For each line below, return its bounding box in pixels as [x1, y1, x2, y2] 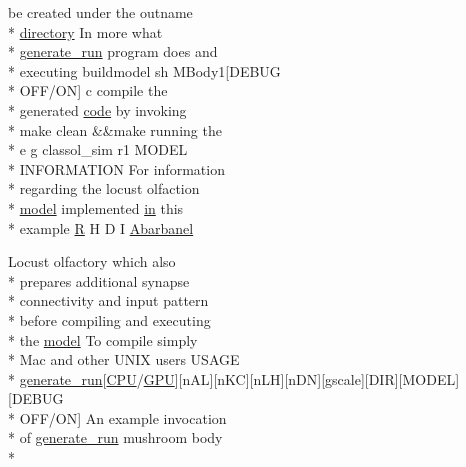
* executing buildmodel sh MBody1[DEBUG [8, 60, 281, 81]
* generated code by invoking [8, 99, 187, 120]
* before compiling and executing [8, 309, 211, 330]
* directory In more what [8, 21, 163, 42]
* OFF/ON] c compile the [8, 80, 168, 101]
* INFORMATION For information [8, 158, 225, 179]
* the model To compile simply [8, 329, 198, 350]
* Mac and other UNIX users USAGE [8, 349, 240, 370]
